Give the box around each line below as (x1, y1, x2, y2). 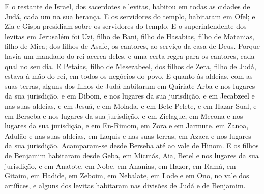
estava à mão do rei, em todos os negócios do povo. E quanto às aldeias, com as (5, 71, 253, 81)
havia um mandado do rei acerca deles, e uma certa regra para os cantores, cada (5, 50, 255, 61)
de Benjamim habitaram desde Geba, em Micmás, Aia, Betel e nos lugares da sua (5, 150, 259, 160)
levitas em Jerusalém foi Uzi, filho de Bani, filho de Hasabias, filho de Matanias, (5, 30, 254, 41)
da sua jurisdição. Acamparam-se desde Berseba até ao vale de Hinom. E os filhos (5, 140, 259, 151)
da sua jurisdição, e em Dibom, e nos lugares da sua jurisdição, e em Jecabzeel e (5, 90, 255, 101)
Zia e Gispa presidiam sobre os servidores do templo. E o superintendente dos (5, 21, 247, 31)
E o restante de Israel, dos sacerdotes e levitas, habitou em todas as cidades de (5, 1, 250, 11)
